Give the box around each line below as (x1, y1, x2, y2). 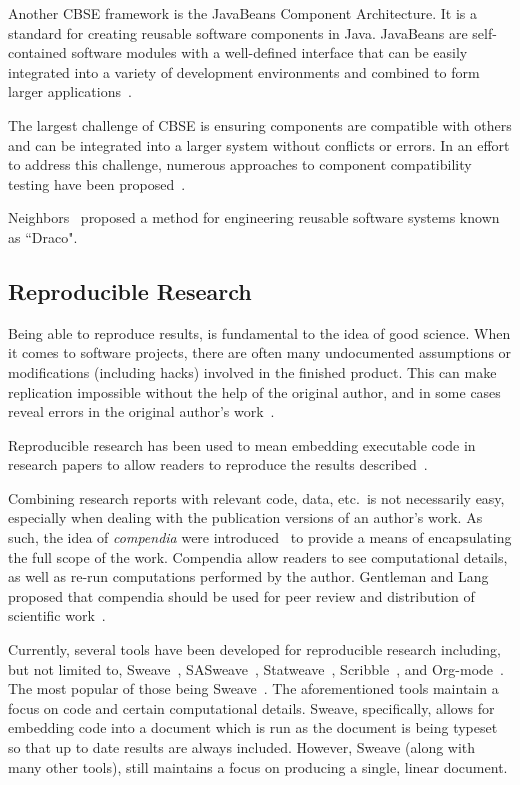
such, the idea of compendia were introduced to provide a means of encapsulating (8, 527, 512, 548)
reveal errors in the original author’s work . (8, 401, 275, 422)
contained (8, 42, 67, 63)
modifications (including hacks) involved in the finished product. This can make (8, 361, 497, 382)
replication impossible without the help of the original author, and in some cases (8, 381, 501, 402)
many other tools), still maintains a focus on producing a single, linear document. (8, 756, 508, 777)
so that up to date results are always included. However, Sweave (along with (8, 737, 476, 758)
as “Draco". (8, 226, 78, 247)
